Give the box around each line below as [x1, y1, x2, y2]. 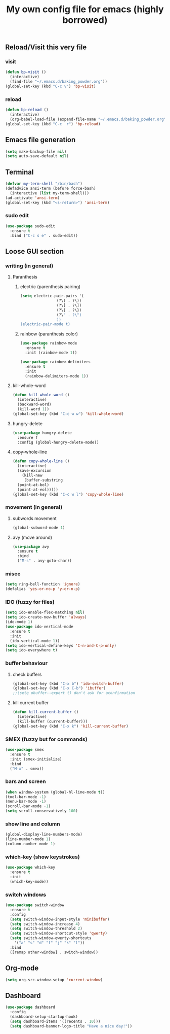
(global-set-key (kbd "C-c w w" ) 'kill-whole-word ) [12, 411, 124, 417]
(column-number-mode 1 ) [5, 841, 56, 847]
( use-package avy [12, 544, 50, 549]
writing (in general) [5, 262, 54, 269]
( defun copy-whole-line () [12, 459, 70, 464]
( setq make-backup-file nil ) [5, 149, 67, 154]
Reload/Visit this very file [5, 43, 87, 52]
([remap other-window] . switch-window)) [10, 950, 99, 955]
